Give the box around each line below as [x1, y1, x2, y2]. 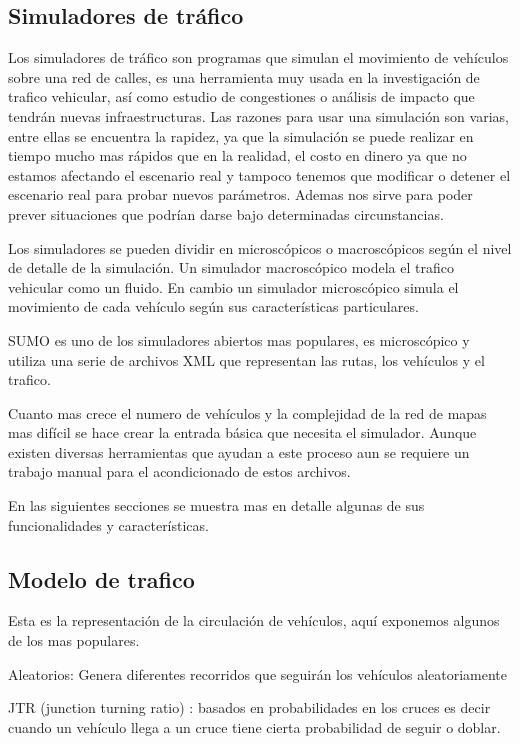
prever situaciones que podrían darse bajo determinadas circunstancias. [8, 203, 444, 224]
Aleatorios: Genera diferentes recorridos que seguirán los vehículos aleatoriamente [8, 663, 508, 684]
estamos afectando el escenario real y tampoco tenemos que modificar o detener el [8, 164, 511, 185]
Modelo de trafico [8, 563, 195, 594]
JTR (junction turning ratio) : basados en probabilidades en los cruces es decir [8, 697, 491, 718]
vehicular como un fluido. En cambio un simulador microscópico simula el [8, 276, 459, 297]
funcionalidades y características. [8, 514, 209, 535]
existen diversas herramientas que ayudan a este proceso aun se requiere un [8, 441, 470, 462]
